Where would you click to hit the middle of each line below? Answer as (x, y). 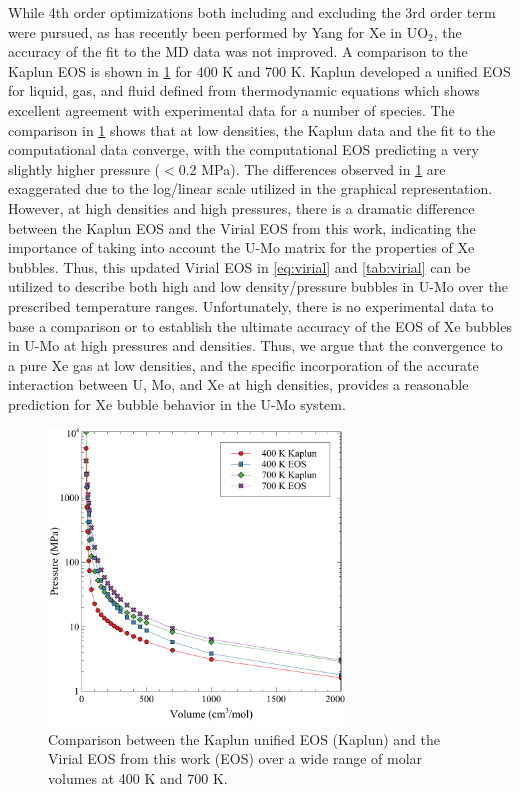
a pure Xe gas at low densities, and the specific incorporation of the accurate (243, 364)
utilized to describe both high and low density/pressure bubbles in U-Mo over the (258, 286)
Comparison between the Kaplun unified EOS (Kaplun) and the (244, 738)
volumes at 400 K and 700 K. (138, 778)
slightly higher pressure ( (84, 168)
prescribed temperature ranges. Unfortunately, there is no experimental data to (251, 305)
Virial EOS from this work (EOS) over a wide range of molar (235, 758)
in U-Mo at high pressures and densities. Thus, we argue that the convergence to (255, 345)
